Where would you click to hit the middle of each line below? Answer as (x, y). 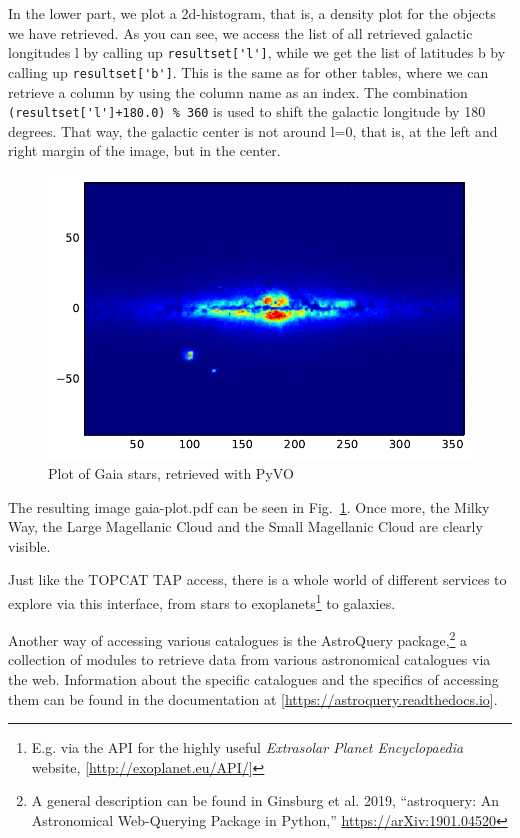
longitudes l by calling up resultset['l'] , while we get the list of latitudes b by (257, 52)
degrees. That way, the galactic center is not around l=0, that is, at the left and (253, 130)
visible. (29, 545)
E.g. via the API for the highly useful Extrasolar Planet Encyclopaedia (247, 747)
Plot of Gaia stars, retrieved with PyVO (171, 473)
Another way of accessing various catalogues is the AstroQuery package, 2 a (238, 638)
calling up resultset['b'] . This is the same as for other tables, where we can (248, 71)
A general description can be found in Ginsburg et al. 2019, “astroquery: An (265, 800)
